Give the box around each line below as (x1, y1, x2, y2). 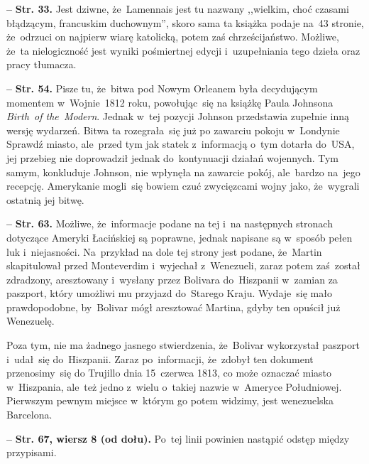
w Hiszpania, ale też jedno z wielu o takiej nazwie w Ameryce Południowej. (6, 379, 342, 394)
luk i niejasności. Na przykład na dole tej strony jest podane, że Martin (6, 244, 322, 259)
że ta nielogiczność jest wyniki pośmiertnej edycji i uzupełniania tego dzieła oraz (6, 43, 360, 58)
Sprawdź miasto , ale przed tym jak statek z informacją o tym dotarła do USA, (6, 136, 355, 151)
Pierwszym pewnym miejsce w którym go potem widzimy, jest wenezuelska (6, 393, 334, 408)
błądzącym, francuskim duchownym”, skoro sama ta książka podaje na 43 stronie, (6, 15, 364, 30)
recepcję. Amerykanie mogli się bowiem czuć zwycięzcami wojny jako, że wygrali (6, 178, 360, 193)
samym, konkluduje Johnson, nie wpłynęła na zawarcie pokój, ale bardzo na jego (6, 164, 360, 179)
